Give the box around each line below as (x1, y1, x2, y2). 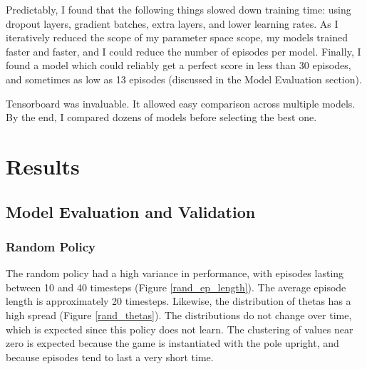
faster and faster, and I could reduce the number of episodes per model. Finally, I (6, 43, 361, 58)
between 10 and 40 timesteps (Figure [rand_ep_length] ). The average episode (6, 279, 346, 294)
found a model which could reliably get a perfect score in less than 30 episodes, (6, 58, 351, 73)
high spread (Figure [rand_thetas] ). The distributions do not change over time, (6, 307, 352, 322)
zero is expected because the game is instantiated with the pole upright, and (6, 336, 339, 350)
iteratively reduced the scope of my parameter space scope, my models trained (6, 30, 348, 45)
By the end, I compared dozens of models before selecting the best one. (6, 110, 317, 125)
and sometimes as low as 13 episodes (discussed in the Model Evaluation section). (6, 71, 362, 86)
